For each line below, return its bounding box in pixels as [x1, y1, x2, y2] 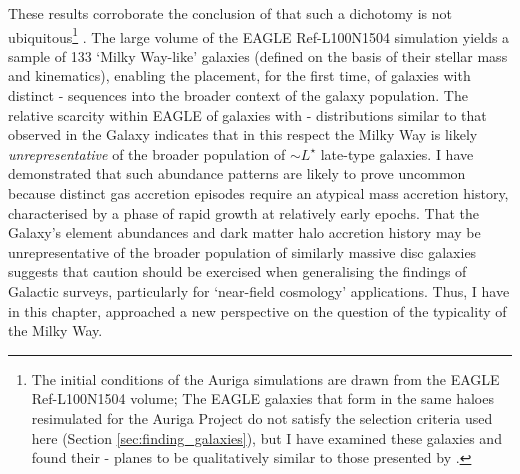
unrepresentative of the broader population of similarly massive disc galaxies [8, 241, 477, 262]
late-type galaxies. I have [320, 143, 474, 164]
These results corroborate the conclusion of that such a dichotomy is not [8, 3, 452, 23]
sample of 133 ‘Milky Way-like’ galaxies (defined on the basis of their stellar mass [8, 45, 508, 66]
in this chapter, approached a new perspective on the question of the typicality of [8, 300, 507, 321]
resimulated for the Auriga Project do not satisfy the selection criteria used [31, 407, 493, 428]
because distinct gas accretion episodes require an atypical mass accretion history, [8, 183, 509, 203]
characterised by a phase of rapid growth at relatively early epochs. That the [8, 202, 480, 223]
